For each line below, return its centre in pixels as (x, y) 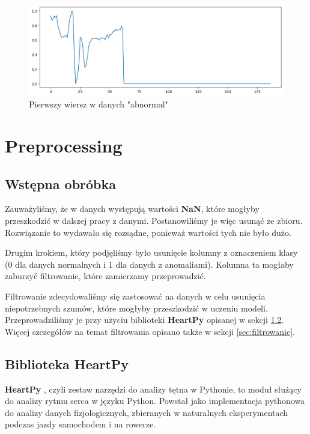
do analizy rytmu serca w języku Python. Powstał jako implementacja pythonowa (155, 401)
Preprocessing (64, 146)
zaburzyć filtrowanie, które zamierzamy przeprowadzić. (105, 276)
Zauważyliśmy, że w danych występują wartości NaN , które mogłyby (132, 209)
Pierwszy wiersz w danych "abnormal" (99, 104)
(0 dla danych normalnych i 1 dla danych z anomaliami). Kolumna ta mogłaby (149, 264)
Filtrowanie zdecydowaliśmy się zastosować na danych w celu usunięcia (135, 296)
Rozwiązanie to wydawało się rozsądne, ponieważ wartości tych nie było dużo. (148, 232)
